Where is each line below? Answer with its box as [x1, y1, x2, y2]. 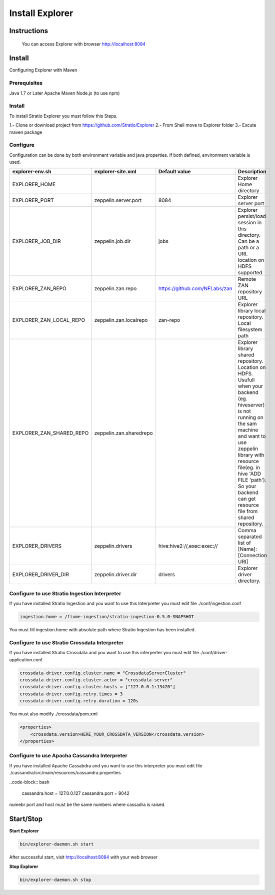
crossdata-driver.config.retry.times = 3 [19, 691, 123, 697]
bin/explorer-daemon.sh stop [19, 876, 91, 882]
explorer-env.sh [12, 168, 51, 175]
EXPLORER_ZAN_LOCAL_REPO [12, 317, 85, 324]
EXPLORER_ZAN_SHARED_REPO [12, 429, 89, 436]
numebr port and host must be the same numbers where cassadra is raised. [9, 801, 166, 808]
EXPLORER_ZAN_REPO [12, 285, 67, 292]
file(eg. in [237, 464, 260, 471]
